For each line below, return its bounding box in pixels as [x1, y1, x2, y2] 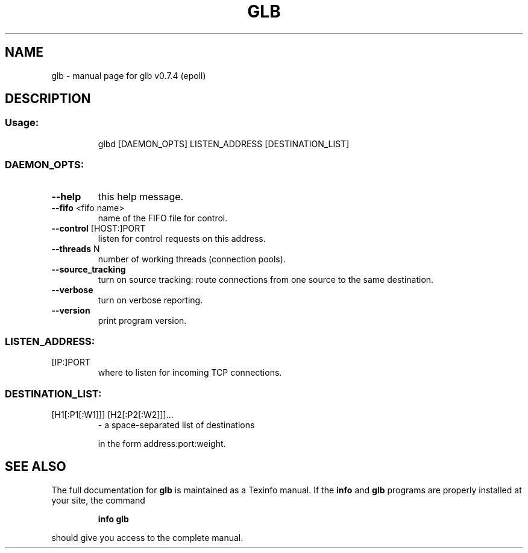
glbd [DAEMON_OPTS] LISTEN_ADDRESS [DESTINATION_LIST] [98, 138, 350, 149]
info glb [98, 513, 129, 524]
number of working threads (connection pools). [98, 253, 286, 264]
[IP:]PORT [51, 357, 91, 368]
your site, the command [51, 495, 145, 505]
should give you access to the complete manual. [51, 532, 244, 543]
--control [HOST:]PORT [51, 223, 146, 233]
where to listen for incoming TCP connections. [98, 367, 282, 378]
